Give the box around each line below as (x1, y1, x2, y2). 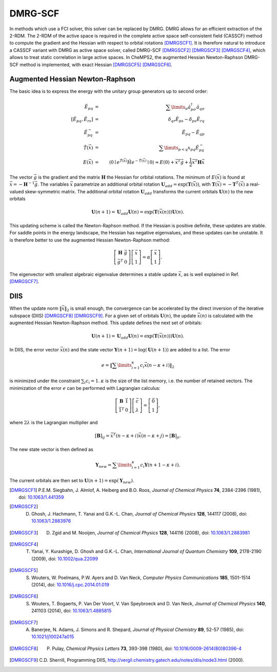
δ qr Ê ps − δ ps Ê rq (168, 116, 205, 123)
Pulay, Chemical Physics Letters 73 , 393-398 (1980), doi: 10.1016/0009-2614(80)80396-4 (52, 645, 242, 651)
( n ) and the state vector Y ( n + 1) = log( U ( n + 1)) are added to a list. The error (63, 346, 230, 352)
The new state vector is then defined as (9, 446, 93, 452)
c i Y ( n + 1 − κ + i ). (140, 462, 181, 469)
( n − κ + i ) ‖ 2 (147, 362, 174, 369)
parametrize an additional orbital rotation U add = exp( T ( (74, 181, 193, 189)
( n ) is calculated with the (200, 312, 253, 319)
